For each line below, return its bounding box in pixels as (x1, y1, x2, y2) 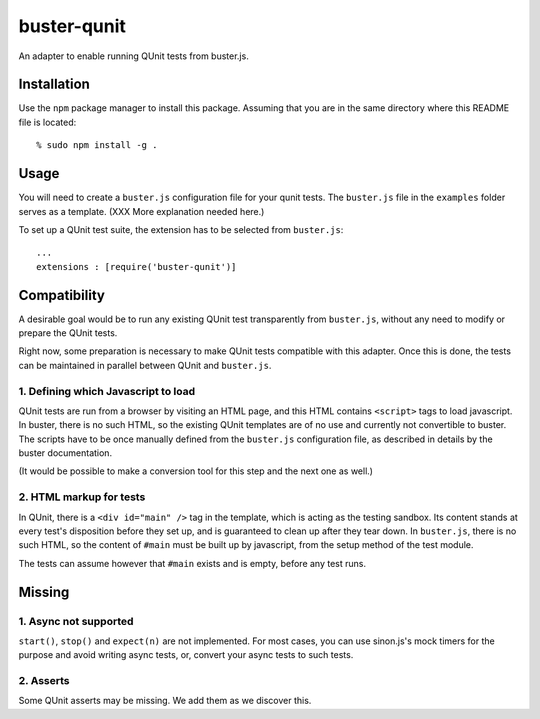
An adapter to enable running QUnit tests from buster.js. (18, 50, 249, 62)
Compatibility (18, 286, 105, 304)
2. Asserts (18, 674, 70, 688)
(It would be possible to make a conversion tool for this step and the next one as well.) (18, 465, 374, 477)
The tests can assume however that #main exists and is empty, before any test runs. (18, 557, 367, 569)
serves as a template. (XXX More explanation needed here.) (18, 205, 265, 217)
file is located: (18, 116, 77, 128)
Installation (18, 76, 90, 93)
